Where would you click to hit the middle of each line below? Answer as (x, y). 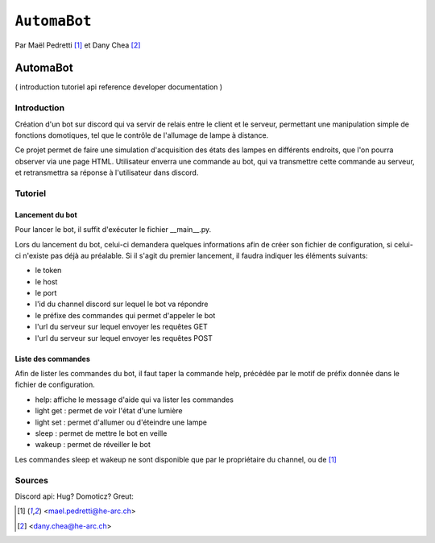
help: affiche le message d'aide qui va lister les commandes (134, 400)
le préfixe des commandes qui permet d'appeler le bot (125, 315)
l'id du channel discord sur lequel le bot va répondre (122, 304)
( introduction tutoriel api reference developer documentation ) (119, 87)
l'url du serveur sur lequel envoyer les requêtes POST (124, 338)
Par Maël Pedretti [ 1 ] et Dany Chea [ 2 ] (78, 45)
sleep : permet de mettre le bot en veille (101, 433)
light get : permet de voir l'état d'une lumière (109, 411)
